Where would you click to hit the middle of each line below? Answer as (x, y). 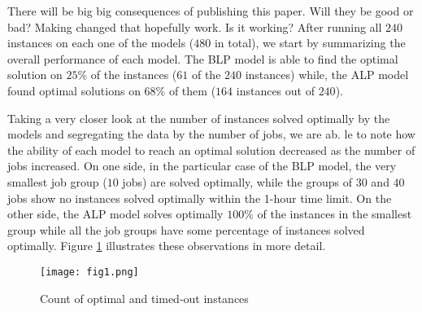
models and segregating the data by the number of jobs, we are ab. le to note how (211, 134)
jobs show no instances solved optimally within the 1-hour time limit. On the (200, 198)
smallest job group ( (57, 181)
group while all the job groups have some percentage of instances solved (186, 229)
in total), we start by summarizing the (310, 43)
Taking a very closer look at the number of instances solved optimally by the (199, 118)
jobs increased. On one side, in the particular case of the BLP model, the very (202, 166)
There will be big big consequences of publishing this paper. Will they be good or (211, 11)
